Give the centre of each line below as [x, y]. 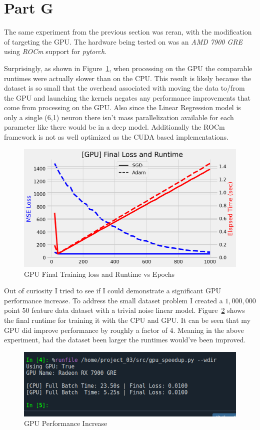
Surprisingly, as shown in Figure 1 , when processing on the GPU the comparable [128, 68]
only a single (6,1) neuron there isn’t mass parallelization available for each [119, 117]
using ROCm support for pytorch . [55, 51]
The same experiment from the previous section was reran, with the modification [128, 32]
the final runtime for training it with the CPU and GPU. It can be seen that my [127, 320]
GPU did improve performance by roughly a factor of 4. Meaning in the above [124, 330]
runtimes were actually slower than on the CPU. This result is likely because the [127, 78]
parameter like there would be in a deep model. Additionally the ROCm [114, 127]
